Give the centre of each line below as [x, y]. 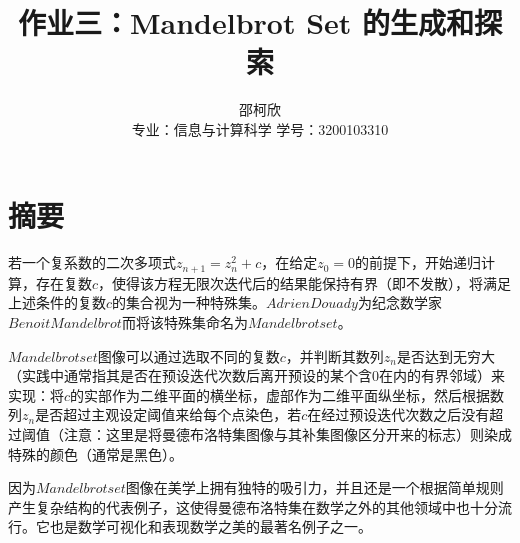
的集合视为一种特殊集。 [189, 302]
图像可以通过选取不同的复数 [188, 355]
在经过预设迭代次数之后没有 [398, 414]
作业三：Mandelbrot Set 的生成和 [246, 22]
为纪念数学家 [399, 302]
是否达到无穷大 [446, 355]
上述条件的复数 [57, 302]
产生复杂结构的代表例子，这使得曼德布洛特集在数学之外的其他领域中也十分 [253, 506]
